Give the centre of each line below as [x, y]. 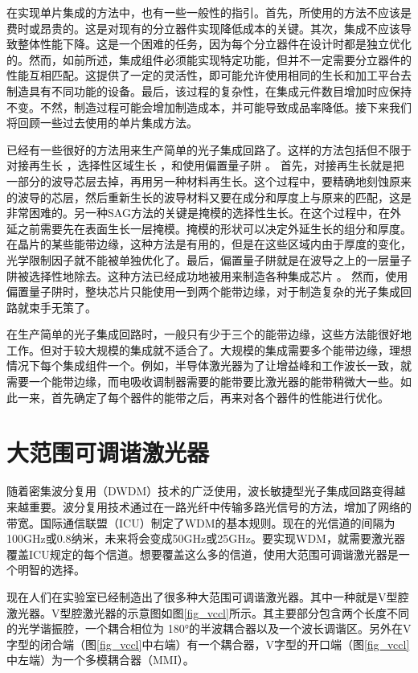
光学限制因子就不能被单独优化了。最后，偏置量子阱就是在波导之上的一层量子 [209, 259]
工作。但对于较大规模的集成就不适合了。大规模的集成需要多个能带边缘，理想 [209, 349]
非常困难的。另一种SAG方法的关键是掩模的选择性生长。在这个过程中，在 [198, 213]
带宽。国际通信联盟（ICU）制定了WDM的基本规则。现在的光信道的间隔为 [201, 522]
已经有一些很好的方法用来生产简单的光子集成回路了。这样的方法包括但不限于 [209, 149]
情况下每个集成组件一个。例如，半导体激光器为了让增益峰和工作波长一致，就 [209, 365]
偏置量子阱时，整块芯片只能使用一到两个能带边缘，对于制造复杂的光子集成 [203, 291]
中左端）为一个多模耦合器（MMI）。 [100, 660]
